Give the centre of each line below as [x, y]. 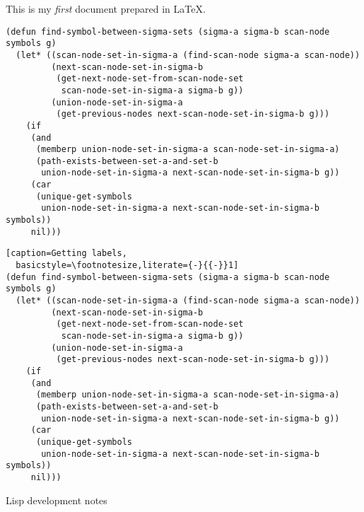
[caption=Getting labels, [66, 254]
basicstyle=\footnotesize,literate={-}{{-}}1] [127, 266]
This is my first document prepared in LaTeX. [106, 8]
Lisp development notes [57, 500]
